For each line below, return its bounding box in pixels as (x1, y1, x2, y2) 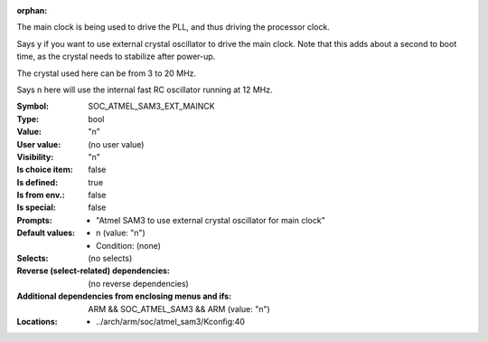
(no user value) (88, 138, 145, 149)
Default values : (16, 227, 76, 239)
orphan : (16, 5, 48, 15)
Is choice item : (16, 164, 73, 176)
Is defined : (16, 176, 59, 187)
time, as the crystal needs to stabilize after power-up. (16, 51, 216, 62)
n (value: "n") (96, 227, 146, 239)
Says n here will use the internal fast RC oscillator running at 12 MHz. (16, 84, 273, 95)
